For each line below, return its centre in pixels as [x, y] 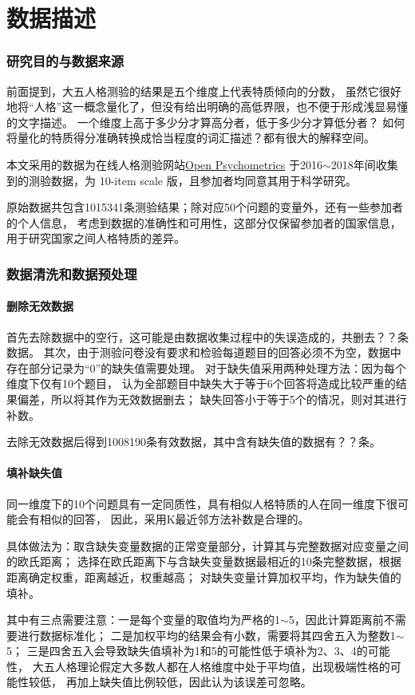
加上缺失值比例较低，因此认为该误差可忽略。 [194, 682]
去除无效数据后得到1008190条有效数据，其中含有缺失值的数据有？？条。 [194, 442]
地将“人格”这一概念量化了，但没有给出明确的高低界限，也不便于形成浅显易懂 [207, 107]
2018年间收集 [364, 164]
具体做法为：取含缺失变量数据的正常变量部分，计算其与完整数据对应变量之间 [207, 545]
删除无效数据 [40, 306]
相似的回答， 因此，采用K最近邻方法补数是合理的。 [174, 519]
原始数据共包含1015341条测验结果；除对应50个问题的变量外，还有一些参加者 [205, 207]
